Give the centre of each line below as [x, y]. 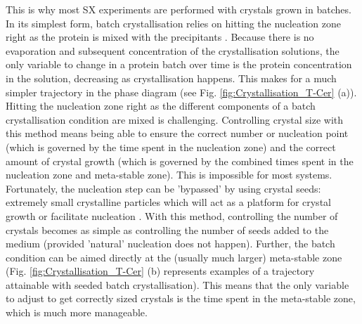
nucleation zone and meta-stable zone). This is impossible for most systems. [169, 175]
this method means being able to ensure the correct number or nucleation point [177, 133]
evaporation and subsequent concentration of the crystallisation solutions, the [173, 50]
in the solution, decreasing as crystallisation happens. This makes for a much [171, 78]
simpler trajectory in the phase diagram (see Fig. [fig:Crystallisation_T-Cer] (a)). [181, 92]
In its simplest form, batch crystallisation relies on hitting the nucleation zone [173, 23]
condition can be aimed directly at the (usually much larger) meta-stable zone [174, 257]
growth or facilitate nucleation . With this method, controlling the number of [172, 215]
